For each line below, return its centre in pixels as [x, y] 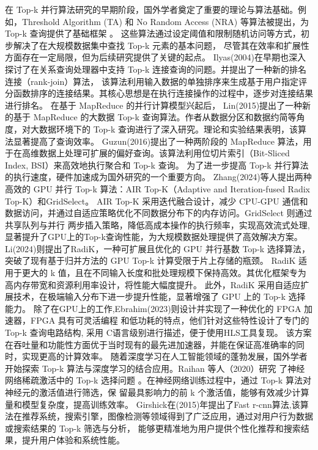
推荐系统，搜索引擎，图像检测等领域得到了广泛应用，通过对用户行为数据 [167, 416]
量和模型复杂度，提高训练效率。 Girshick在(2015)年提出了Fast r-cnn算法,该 [153, 404]
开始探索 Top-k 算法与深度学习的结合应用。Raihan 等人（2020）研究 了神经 [155, 368]
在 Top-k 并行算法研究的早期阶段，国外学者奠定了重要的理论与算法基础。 [152, 9]
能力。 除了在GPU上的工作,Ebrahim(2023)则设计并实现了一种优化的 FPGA [153, 308]
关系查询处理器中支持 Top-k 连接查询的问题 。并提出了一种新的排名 [173, 69]
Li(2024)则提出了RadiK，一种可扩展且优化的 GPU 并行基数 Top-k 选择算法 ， [157, 248]
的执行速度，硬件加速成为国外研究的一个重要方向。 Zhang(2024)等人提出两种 [158, 177]
